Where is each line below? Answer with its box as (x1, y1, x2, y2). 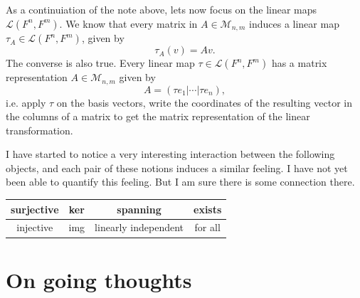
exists (194, 201, 222, 216)
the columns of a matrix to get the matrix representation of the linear (6, 109, 310, 124)
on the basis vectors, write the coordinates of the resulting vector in (56, 95, 352, 110)
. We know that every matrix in (59, 16, 198, 31)
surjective (11, 201, 59, 216)
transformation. (6, 122, 73, 137)
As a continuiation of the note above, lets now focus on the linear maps (6, 2, 317, 16)
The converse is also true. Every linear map (6, 55, 195, 70)
